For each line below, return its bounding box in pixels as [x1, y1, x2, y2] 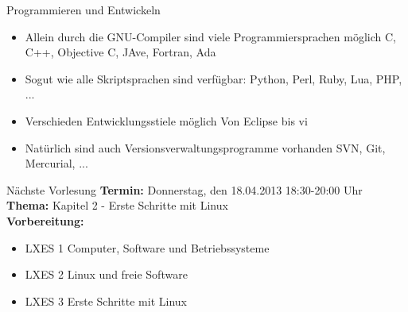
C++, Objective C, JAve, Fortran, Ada [25, 44, 216, 60]
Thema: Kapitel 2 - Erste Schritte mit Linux [6, 197, 228, 214]
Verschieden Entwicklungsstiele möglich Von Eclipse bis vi [25, 112, 308, 129]
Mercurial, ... [25, 155, 88, 171]
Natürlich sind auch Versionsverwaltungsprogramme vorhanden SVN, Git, [25, 139, 386, 156]
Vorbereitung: [6, 212, 84, 229]
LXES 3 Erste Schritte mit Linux [25, 292, 187, 309]
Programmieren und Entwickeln [6, 2, 161, 17]
